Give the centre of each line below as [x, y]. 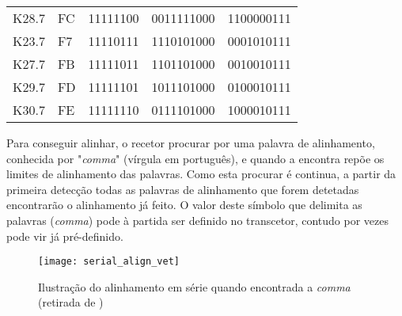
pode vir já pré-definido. [65, 236]
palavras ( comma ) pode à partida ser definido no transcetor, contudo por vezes [197, 220]
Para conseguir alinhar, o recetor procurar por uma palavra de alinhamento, [191, 143]
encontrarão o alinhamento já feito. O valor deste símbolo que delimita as [184, 205]
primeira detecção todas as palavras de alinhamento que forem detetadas [183, 189]
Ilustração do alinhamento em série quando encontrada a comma [194, 286]
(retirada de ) [71, 302]
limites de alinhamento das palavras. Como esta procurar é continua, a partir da [201, 174]
